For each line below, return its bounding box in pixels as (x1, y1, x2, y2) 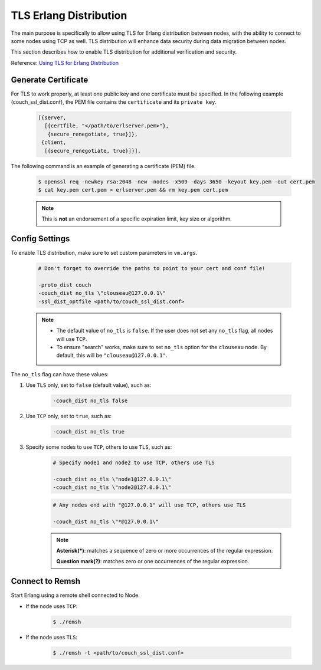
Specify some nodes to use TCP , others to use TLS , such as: (25, 444, 172, 451)
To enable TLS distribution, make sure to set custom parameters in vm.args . (11, 249, 198, 257)
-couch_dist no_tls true (53, 428, 125, 435)
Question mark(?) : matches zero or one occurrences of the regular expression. (56, 558, 250, 565)
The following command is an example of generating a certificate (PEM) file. (11, 162, 196, 169)
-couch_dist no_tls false (53, 398, 128, 404)
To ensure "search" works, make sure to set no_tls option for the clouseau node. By (56, 343, 267, 350)
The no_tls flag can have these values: (11, 370, 109, 377)
